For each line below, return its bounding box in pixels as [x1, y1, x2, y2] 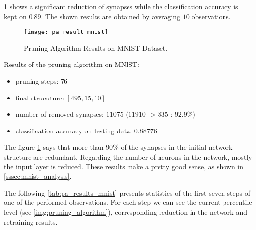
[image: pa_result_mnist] [24, 29, 108, 36]
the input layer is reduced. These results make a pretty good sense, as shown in [4, 161, 244, 171]
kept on [4, 11, 27, 21]
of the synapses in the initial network [121, 142, 233, 152]
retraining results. [4, 216, 58, 227]
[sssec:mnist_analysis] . [4, 171, 72, 181]
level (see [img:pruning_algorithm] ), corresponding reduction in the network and [4, 206, 247, 217]
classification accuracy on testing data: [15, 125, 132, 135]
